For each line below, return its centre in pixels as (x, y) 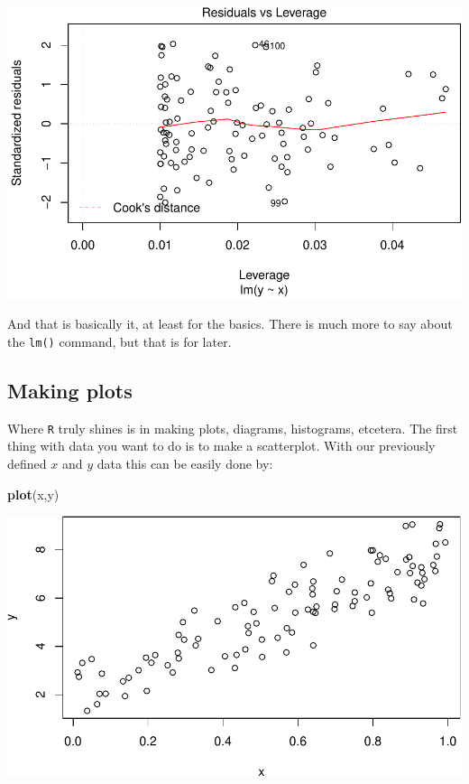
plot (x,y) (33, 494)
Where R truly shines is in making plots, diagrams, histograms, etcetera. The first (233, 428)
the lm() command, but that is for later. (120, 341)
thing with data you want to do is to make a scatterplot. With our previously (221, 446)
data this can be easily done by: (185, 464)
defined (27, 464)
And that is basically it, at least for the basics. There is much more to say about (230, 324)
